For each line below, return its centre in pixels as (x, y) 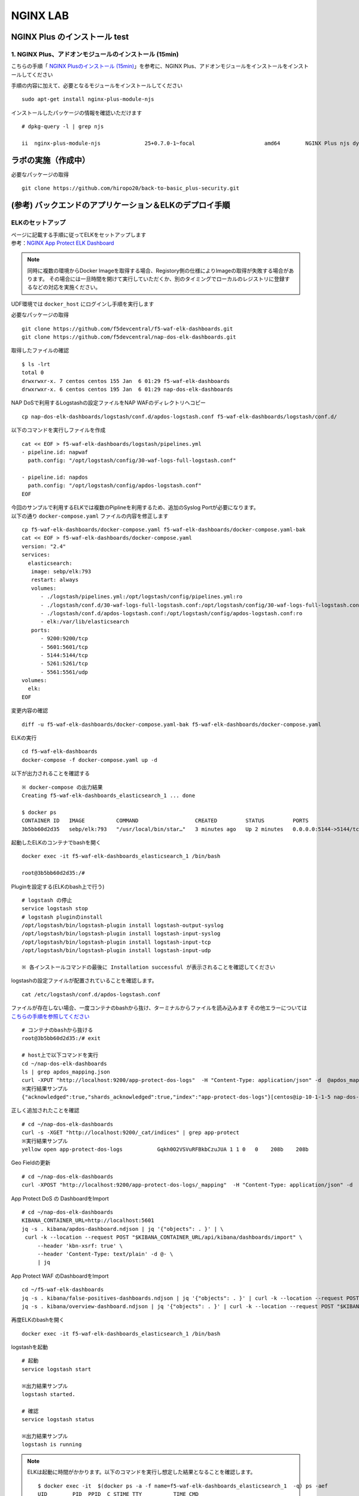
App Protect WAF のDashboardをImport (60, 1276)
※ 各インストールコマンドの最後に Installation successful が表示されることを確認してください (148, 967)
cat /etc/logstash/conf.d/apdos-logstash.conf (91, 994)
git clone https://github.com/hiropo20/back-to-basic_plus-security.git (130, 188)
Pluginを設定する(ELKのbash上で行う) (58, 886)
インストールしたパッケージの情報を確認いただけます (77, 112)
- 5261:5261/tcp (64, 664)
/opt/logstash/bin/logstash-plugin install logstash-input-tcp (116, 942)
